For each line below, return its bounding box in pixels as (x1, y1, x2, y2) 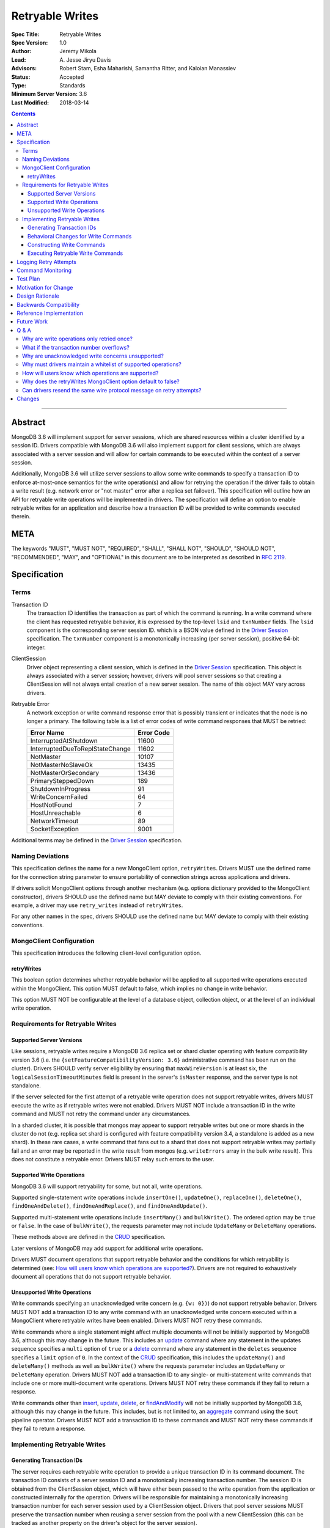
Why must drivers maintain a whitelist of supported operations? (22, 361, 182, 368)
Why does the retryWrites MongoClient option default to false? (22, 378, 180, 385)
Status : (11, 73, 31, 81)
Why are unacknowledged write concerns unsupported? (22, 352, 164, 359)
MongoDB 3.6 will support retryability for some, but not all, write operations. (11, 1183, 203, 1190)
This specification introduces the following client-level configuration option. (11, 949, 202, 957)
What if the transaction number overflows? (22, 343, 130, 351)
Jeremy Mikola (59, 48, 97, 55)
